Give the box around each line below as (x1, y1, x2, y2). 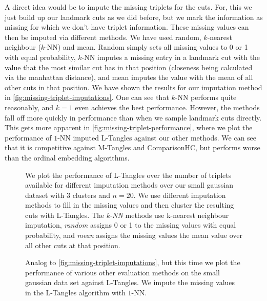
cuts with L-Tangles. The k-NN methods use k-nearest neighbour (25, 209, 229, 220)
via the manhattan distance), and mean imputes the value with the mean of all (5, 72, 253, 83)
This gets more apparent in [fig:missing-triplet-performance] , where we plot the (5, 122, 253, 133)
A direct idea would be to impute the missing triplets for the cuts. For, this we (5, 2, 252, 12)
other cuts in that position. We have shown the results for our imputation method (5, 82, 262, 92)
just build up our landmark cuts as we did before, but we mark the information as (5, 11, 263, 22)
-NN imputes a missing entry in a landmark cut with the (81, 51, 260, 62)
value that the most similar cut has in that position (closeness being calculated (5, 62, 253, 72)
